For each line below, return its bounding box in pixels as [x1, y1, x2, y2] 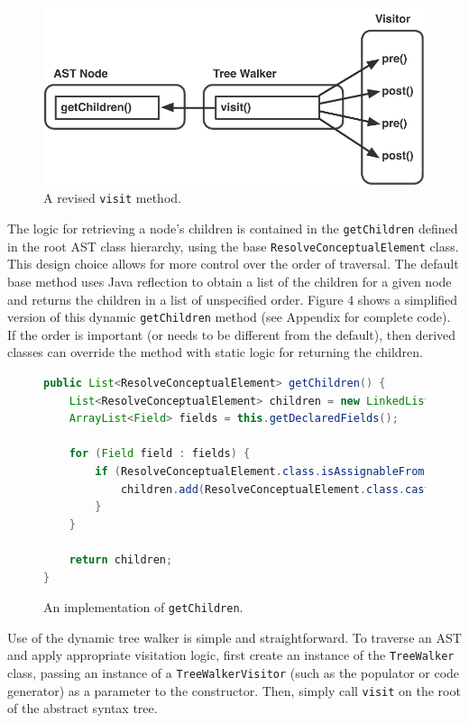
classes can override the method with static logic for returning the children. [7, 343, 423, 361]
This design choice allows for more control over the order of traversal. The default [7, 254, 459, 273]
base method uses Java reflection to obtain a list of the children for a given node [7, 272, 452, 291]
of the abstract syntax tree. [7, 699, 158, 718]
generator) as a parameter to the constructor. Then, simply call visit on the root [7, 681, 461, 700]
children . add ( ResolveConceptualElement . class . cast [120, 482, 431, 496]
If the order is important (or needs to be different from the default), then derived [7, 325, 456, 343]
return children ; [69, 553, 173, 566]
